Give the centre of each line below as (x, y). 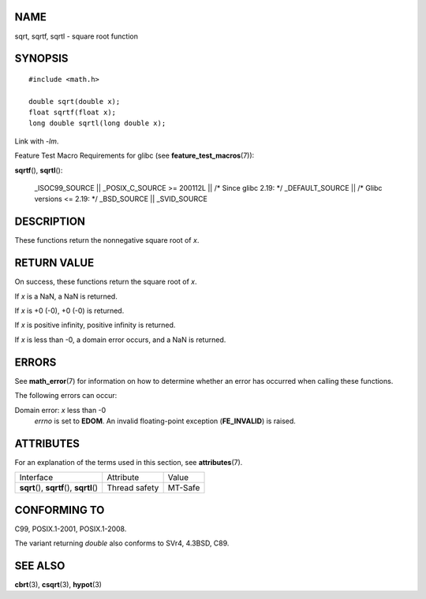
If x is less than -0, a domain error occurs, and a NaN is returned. (120, 340)
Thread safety (133, 488)
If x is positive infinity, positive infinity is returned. (95, 325)
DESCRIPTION (50, 222)
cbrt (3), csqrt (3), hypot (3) (58, 584)
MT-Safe (184, 488)
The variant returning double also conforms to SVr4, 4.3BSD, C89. (122, 543)
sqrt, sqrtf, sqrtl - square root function (76, 36)
